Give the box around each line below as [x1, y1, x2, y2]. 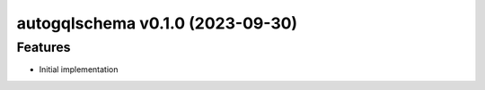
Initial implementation [39, 64, 119, 75]
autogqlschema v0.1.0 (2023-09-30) [16, 13, 298, 33]
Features [16, 39, 71, 55]
